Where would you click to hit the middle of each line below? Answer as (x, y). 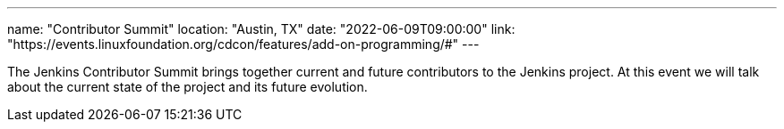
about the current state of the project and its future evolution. (187, 87)
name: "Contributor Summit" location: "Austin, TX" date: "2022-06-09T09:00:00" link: (261, 29)
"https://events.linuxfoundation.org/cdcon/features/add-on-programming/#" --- (243, 44)
